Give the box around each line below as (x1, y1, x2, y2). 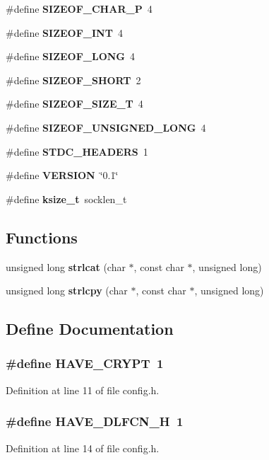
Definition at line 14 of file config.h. (6, 440, 160, 455)
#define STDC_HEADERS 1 (6, 144, 148, 159)
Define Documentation (6, 318, 174, 340)
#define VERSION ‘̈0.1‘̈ (6, 168, 119, 183)
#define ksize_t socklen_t (6, 191, 127, 206)
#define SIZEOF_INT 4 (6, 25, 123, 40)
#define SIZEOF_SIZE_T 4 (6, 96, 143, 111)
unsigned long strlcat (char (6, 259, 126, 274)
